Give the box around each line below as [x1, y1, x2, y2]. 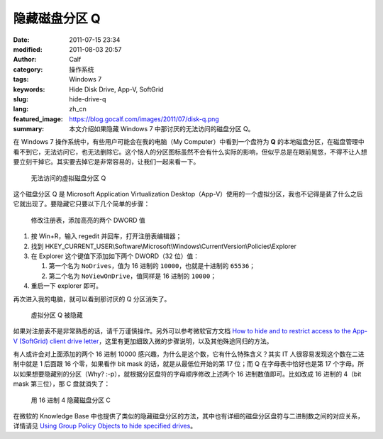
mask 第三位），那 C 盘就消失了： [13, 379, 111, 388]
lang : [13, 105, 29, 113]
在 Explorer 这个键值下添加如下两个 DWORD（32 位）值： [30, 252, 200, 260]
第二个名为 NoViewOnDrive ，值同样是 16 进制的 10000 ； [48, 272, 216, 280]
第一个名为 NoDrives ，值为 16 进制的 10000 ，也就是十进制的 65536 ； [48, 262, 255, 270]
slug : [13, 94, 28, 103]
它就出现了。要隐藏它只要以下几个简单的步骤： [13, 199, 150, 209]
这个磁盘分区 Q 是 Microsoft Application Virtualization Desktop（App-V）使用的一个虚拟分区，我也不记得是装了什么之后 [13, 190, 363, 199]
